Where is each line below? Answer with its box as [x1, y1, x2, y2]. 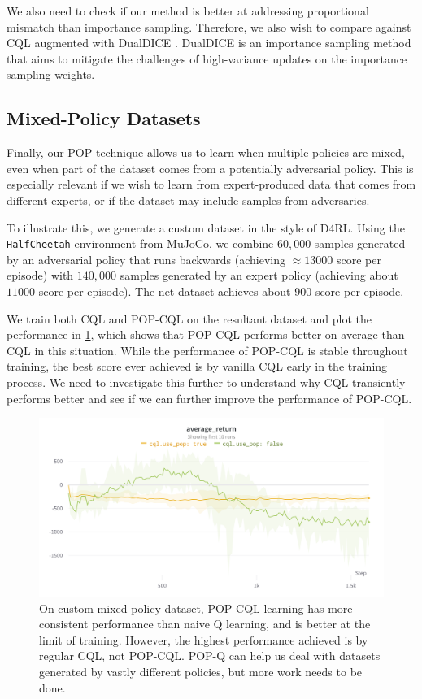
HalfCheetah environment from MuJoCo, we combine [7, 235, 274, 252]
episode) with [7, 267, 74, 284]
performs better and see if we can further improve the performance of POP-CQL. [7, 389, 412, 406]
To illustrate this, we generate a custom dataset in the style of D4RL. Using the [7, 219, 405, 236]
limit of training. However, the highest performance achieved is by [39, 631, 368, 648]
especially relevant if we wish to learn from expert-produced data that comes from [7, 176, 416, 193]
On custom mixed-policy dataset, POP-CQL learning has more [39, 599, 353, 616]
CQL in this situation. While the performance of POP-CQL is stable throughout [7, 341, 408, 358]
